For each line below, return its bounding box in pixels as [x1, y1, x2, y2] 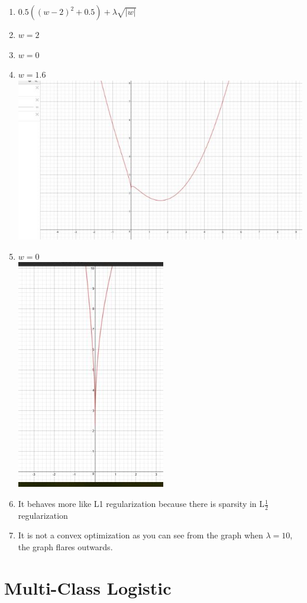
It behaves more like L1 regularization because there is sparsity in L [18, 497, 265, 510]
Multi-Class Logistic [4, 575, 172, 599]
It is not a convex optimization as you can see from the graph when [18, 529, 263, 541]
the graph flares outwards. [18, 541, 113, 553]
